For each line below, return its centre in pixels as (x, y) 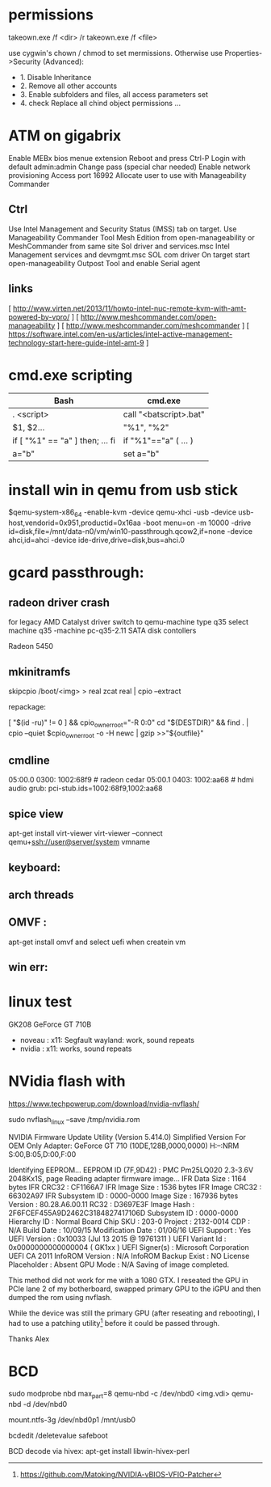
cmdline (29, 760)
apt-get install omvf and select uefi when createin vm (97, 942)
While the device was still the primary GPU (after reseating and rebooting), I (134, 1313)
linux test (40, 1002)
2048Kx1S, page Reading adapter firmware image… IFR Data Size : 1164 (127, 1178)
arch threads (41, 894)
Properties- (244, 53)
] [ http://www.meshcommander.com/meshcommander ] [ (153, 325)
